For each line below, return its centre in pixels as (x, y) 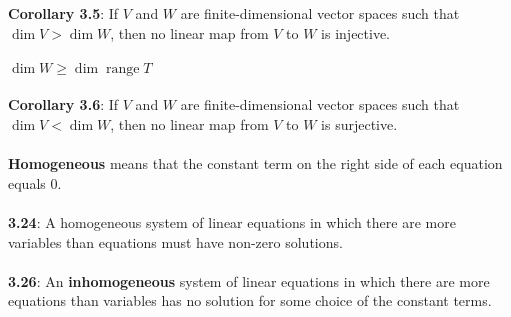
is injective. (356, 32)
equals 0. (35, 182)
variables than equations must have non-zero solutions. (175, 241)
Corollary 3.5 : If (63, 13)
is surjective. (359, 123)
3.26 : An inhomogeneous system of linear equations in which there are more (249, 280)
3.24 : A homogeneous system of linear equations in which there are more (232, 221)
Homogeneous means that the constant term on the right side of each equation (255, 163)
